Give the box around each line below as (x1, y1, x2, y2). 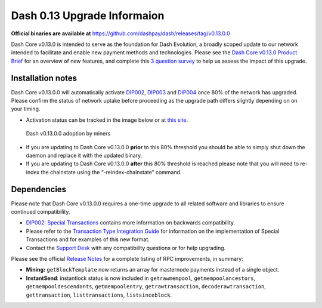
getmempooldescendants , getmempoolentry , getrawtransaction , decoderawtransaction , (26, 283, 267, 290)
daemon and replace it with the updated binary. (26, 152, 143, 159)
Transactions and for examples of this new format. (26, 236, 150, 243)
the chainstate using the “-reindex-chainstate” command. (41, 168, 182, 175)
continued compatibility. (11, 208, 70, 215)
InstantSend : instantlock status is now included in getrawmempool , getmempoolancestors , (26, 275, 256, 282)
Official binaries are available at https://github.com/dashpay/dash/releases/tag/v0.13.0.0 (11, 30, 231, 37)
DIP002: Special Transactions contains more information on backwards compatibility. (26, 219, 236, 226)
